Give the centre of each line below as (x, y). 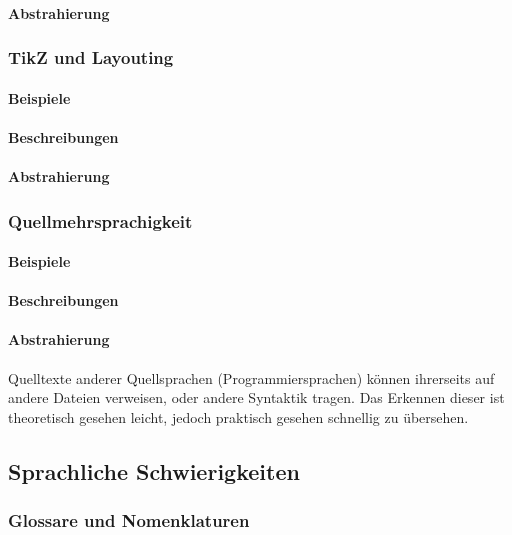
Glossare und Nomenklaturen (129, 520)
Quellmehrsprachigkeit (100, 220)
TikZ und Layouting (91, 57)
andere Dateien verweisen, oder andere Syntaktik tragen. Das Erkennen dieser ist (256, 397)
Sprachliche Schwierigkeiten (154, 470)
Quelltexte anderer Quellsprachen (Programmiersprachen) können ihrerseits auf (251, 377)
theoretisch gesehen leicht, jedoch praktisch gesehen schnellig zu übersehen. (238, 416)
